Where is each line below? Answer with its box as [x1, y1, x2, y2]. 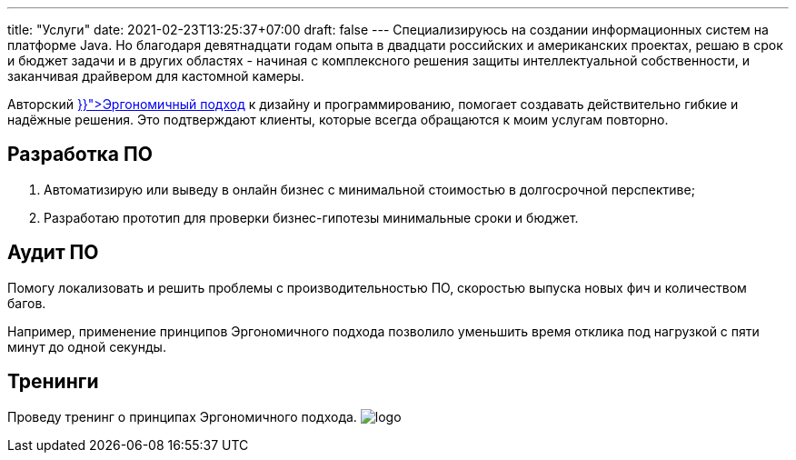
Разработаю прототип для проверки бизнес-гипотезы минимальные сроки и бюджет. [44, 209, 579, 225]
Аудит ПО [7, 241, 99, 265]
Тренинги [7, 370, 99, 394]
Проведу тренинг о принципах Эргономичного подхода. [7, 408, 357, 425]
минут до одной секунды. [7, 338, 166, 355]
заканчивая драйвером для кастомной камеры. [7, 68, 304, 84]
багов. [7, 295, 46, 311]
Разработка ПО [7, 143, 153, 166]
